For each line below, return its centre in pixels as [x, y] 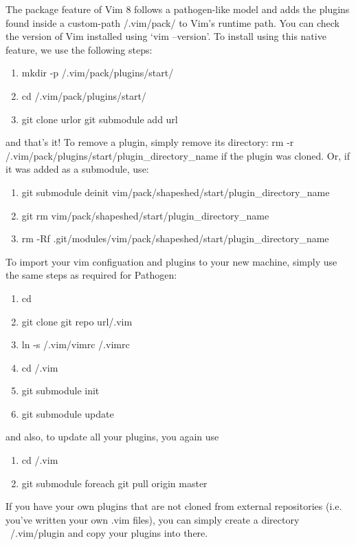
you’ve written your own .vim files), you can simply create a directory [153, 519]
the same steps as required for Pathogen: [91, 275]
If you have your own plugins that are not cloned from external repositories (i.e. [174, 506]
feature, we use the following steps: [79, 49]
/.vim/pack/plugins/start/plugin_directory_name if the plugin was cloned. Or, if [178, 155]
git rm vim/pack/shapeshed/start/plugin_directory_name [145, 215]
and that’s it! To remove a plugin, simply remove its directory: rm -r [150, 142]
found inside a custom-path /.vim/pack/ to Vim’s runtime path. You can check [173, 22]
